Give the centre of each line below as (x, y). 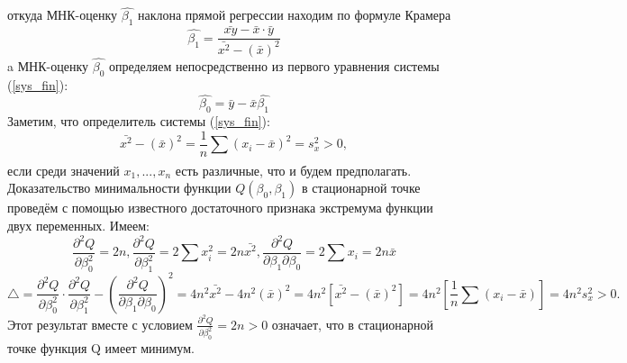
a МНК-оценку (48, 65)
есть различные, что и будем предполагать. (293, 170)
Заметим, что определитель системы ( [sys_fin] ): (139, 121)
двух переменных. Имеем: (79, 225)
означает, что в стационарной (352, 324)
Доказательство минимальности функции (119, 188)
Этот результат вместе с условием (100, 324)
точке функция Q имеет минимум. (101, 348)
